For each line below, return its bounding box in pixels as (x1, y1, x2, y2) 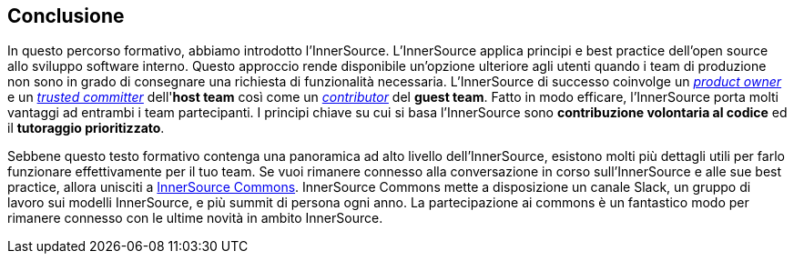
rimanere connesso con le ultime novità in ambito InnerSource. (7, 210, 383, 226)
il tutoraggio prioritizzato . (7, 120, 165, 136)
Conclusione (7, 5, 125, 27)
